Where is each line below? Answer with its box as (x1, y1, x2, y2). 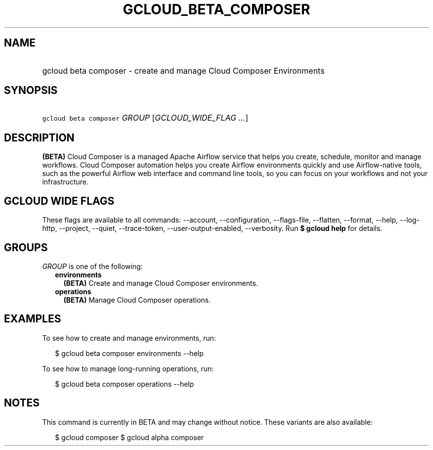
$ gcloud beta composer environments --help (55, 349, 204, 358)
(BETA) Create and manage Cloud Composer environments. (63, 278, 258, 287)
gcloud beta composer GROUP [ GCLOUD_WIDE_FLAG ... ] (42, 113, 249, 123)
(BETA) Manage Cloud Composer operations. (63, 295, 211, 304)
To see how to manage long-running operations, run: (42, 364, 214, 373)
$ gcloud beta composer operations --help (55, 379, 194, 388)
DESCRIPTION (4, 131, 75, 144)
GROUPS (4, 241, 48, 254)
